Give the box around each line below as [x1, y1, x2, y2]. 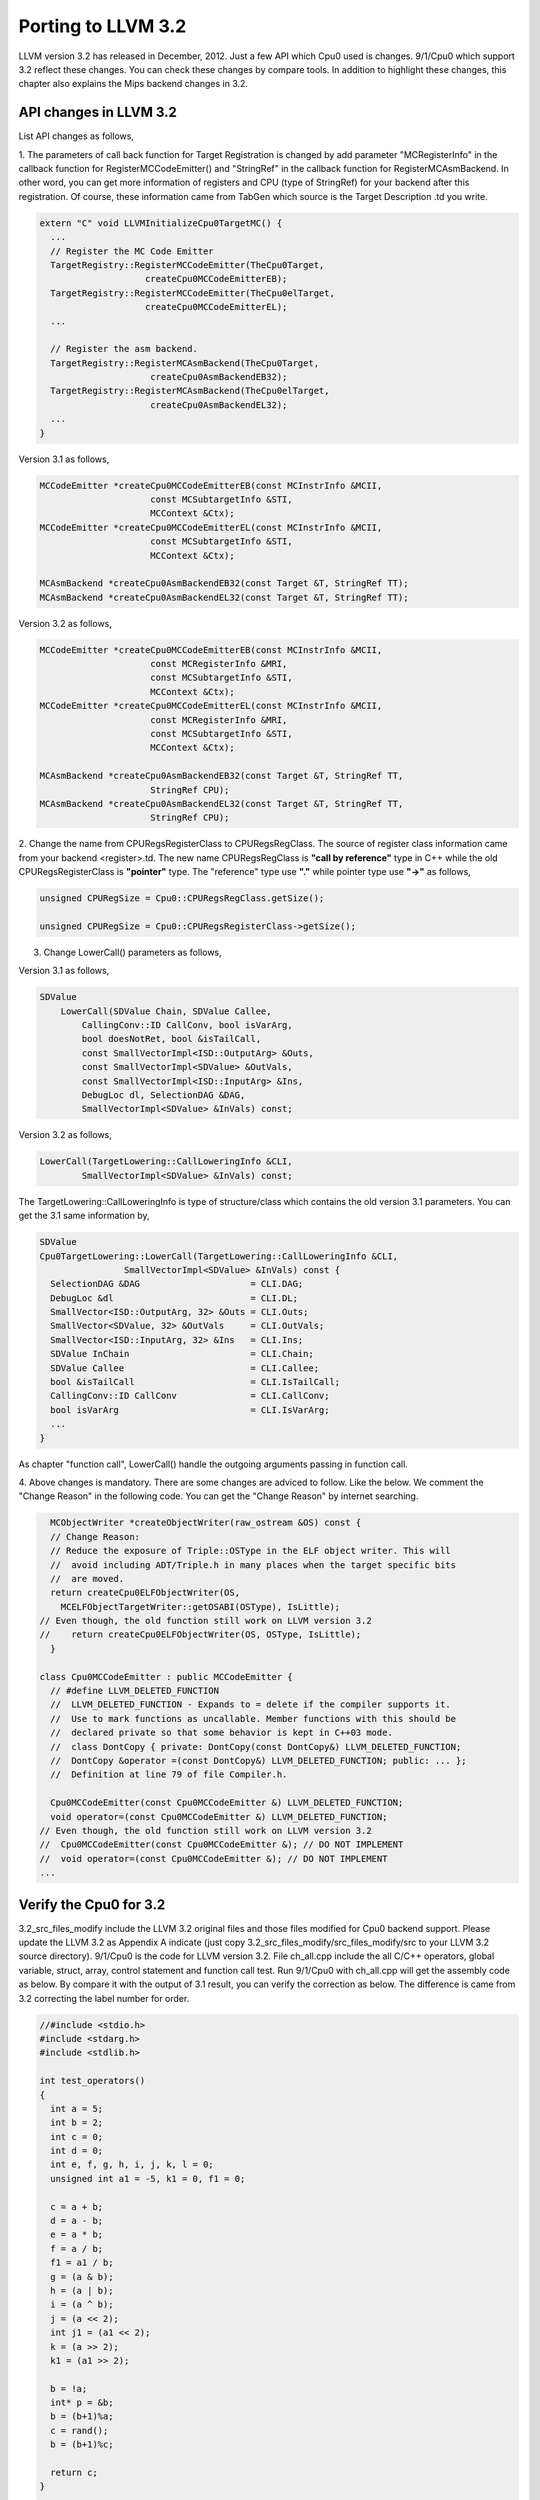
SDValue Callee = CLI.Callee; [50, 1362, 320, 1374]
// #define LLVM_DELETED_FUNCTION [50, 1685, 220, 1697]
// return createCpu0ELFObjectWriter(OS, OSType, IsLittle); [39, 1629, 362, 1640]
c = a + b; [50, 2201, 104, 2212]
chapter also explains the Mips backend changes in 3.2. [18, 78, 249, 90]
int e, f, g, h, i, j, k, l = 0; [50, 2159, 214, 2170]
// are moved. [50, 1573, 125, 1584]
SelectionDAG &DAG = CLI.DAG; [50, 1278, 304, 1290]
